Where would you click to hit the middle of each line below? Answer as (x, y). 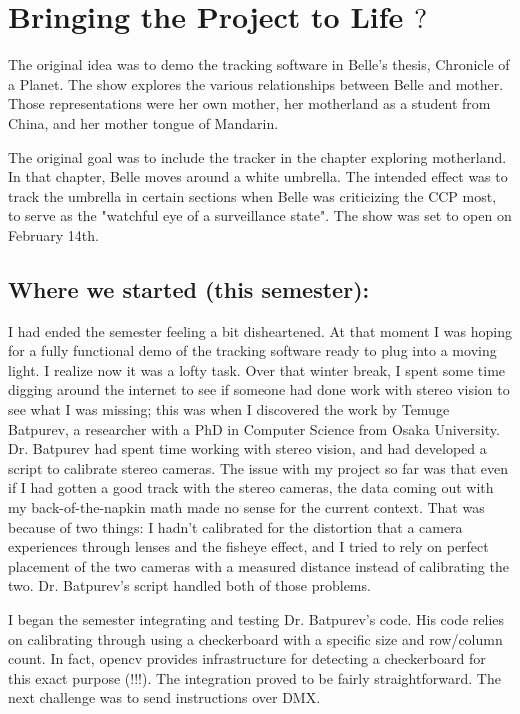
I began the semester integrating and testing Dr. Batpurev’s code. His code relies (256, 618)
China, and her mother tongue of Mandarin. (143, 122)
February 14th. (53, 234)
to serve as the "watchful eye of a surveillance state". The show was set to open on (260, 215)
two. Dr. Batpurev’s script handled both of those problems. (189, 585)
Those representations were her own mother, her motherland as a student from (249, 103)
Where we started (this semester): (189, 288)
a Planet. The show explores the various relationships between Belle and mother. (256, 83)
